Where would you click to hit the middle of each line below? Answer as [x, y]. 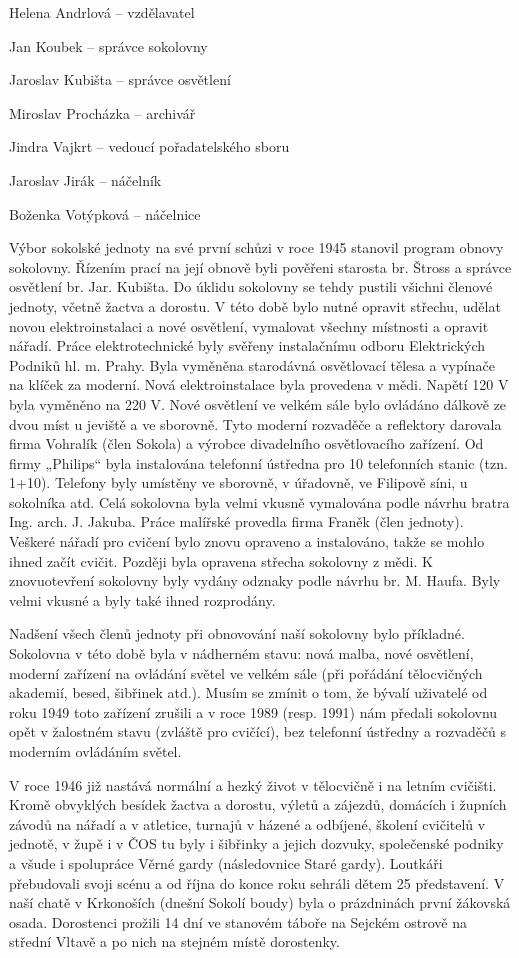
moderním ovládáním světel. [95, 751]
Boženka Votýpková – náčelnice [105, 213]
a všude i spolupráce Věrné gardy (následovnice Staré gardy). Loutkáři [226, 862]
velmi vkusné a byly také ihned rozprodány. [142, 599]
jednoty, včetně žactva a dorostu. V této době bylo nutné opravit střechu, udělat [255, 305]
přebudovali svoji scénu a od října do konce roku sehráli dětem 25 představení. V [257, 882]
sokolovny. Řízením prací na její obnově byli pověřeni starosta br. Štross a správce [260, 266]
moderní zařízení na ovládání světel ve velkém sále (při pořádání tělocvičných [246, 672]
